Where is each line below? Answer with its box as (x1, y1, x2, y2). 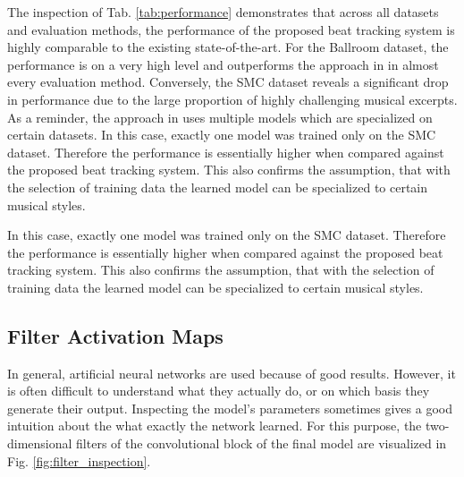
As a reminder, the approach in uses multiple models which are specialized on (7, 107, 433, 126)
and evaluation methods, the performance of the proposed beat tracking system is (7, 20, 455, 38)
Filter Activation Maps (7, 321, 224, 349)
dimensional (7, 434, 72, 453)
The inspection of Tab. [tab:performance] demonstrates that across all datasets (7, 3, 439, 21)
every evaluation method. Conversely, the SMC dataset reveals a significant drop (7, 72, 449, 91)
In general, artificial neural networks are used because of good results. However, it (7, 363, 456, 382)
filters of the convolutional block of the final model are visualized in (76, 434, 447, 453)
